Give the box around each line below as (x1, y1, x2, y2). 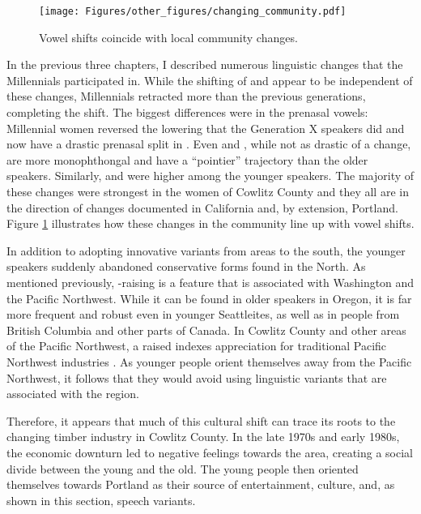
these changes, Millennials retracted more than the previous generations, (6, 88, 366, 105)
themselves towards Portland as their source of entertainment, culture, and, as (6, 476, 395, 493)
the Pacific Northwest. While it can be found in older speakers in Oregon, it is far (6, 289, 412, 306)
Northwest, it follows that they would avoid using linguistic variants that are (6, 369, 387, 386)
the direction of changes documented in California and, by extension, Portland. (6, 199, 398, 216)
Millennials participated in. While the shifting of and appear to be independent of (6, 71, 413, 88)
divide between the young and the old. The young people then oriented (6, 460, 359, 477)
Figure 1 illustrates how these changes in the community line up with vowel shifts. (6, 215, 415, 232)
